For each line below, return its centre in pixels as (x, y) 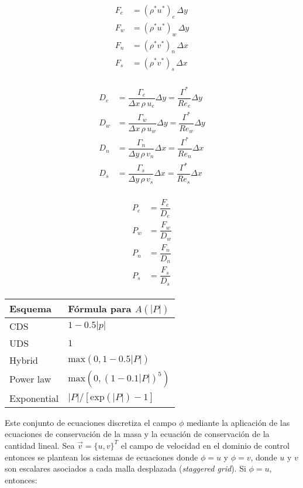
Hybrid (24, 360)
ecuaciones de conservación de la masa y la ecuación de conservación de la (137, 434)
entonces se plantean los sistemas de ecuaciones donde (101, 457)
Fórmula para (100, 308)
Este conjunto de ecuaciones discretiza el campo (91, 422)
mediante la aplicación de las (238, 422)
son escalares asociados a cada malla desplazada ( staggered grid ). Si (125, 468)
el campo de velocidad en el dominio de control (205, 445)
